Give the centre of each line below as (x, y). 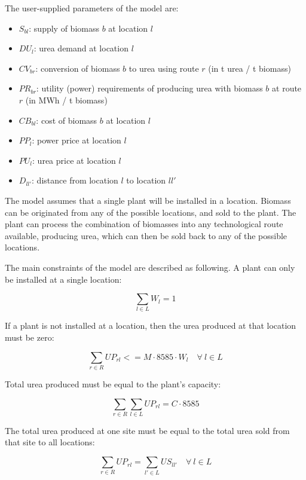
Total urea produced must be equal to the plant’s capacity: (113, 383)
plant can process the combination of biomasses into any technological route (144, 224)
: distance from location (75, 180)
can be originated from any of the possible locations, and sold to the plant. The (151, 212)
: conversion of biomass (78, 68)
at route (287, 88)
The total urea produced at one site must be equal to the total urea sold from (147, 430)
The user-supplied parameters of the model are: (92, 8)
